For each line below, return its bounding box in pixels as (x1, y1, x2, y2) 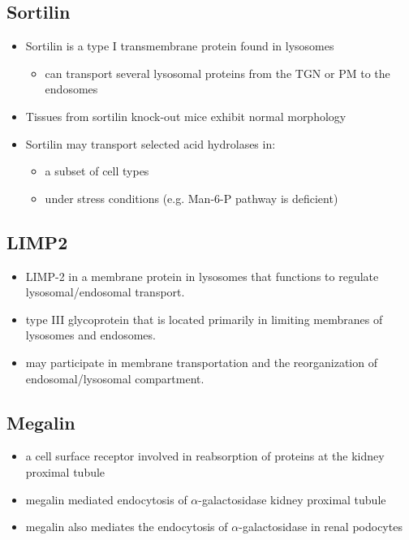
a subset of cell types (45, 162, 149, 179)
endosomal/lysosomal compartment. (25, 369, 204, 387)
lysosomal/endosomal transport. (25, 283, 185, 300)
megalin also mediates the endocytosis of (25, 518, 228, 535)
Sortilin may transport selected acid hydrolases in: (25, 135, 276, 152)
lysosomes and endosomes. (25, 326, 156, 343)
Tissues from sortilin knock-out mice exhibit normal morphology (25, 107, 347, 124)
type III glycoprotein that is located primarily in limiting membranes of (25, 310, 383, 327)
